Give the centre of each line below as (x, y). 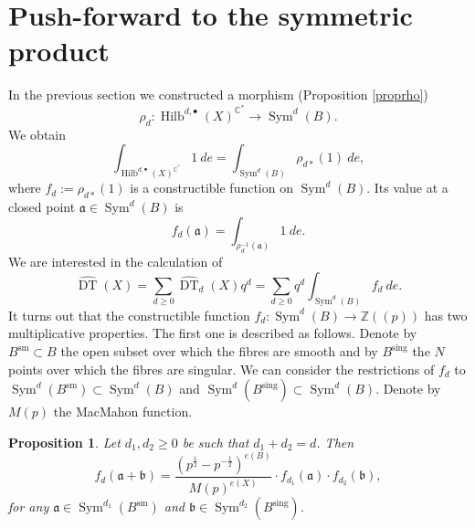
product (59, 51)
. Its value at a (407, 188)
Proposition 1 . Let (64, 442)
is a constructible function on (211, 188)
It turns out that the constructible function (129, 315)
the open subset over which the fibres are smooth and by (219, 351)
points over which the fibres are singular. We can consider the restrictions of (222, 369)
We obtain (37, 134)
